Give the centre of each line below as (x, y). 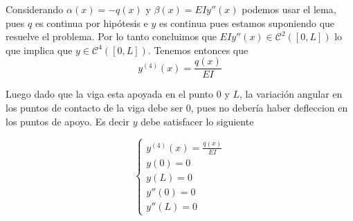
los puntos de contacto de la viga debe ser (94, 108)
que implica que (39, 50)
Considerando (35, 9)
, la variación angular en (291, 94)
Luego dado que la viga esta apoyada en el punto (110, 94)
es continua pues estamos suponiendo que (247, 23)
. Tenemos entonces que (198, 50)
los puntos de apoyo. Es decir (67, 121)
